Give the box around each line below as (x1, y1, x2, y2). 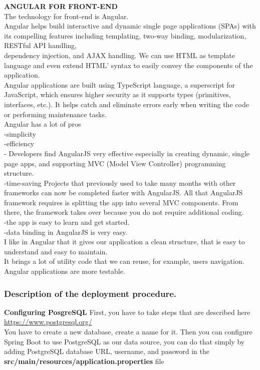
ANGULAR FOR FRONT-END (4, 1, 118, 11)
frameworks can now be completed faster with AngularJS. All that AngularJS (4, 187, 243, 198)
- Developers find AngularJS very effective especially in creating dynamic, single (4, 148, 249, 158)
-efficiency (4, 138, 35, 149)
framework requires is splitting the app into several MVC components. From (4, 197, 238, 207)
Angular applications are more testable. (4, 266, 125, 276)
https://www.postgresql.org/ (4, 316, 92, 327)
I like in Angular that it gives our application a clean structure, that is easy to (4, 236, 245, 247)
